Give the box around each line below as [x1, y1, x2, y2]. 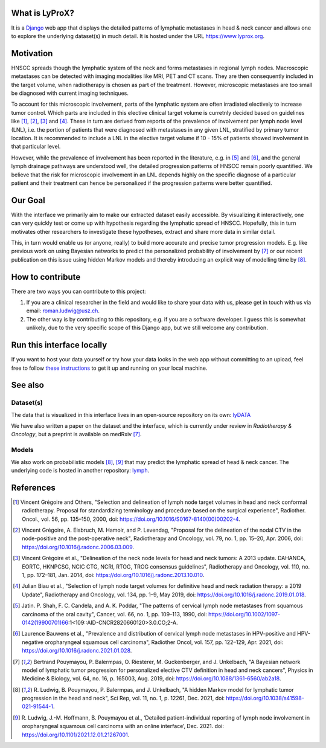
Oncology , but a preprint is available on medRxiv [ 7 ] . [11, 431, 142, 438]
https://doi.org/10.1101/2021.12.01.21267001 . [22, 731, 130, 738]
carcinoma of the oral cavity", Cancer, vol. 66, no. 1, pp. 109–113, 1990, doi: [22, 610, 208, 617]
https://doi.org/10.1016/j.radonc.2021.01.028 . [22, 647, 132, 654]
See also [11, 380, 45, 390]
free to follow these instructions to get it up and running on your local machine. [11, 364, 208, 372]
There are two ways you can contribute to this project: [11, 288, 146, 295]
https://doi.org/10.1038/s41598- [226, 695, 304, 702]
